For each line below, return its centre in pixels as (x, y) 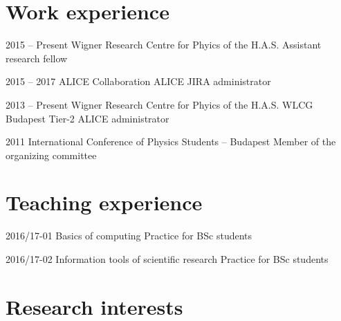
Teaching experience (104, 202)
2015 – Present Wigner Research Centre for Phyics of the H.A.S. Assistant (164, 45)
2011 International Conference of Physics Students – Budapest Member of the (171, 141)
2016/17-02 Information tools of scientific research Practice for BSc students (167, 259)
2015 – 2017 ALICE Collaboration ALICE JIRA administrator (138, 81)
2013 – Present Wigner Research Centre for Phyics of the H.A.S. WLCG (159, 104)
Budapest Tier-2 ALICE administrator (87, 118)
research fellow (37, 58)
